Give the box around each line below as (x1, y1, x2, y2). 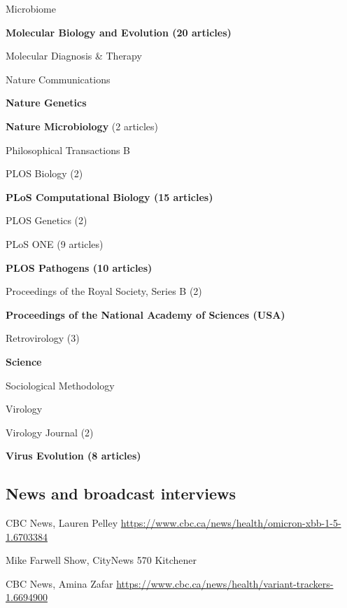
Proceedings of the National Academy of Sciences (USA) (6, 307, 285, 322)
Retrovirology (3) (6, 331, 80, 345)
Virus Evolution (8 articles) (6, 448, 141, 463)
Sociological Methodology (6, 378, 115, 392)
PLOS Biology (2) (6, 166, 83, 181)
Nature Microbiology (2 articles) (6, 118, 159, 133)
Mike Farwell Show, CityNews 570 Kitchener (6, 553, 197, 567)
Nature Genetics (6, 95, 87, 110)
